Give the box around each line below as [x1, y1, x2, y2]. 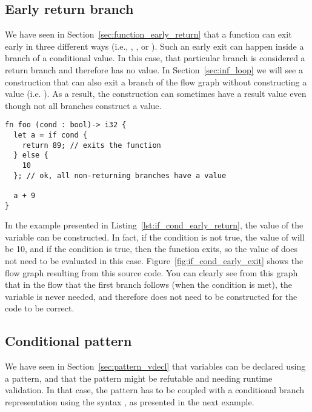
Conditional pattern [5, 331, 132, 350]
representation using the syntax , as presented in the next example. [5, 396, 254, 408]
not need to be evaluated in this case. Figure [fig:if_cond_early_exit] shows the [5, 254, 304, 267]
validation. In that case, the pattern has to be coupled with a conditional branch [5, 384, 305, 396]
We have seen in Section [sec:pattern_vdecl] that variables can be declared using [5, 360, 306, 373]
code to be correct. [5, 302, 75, 314]
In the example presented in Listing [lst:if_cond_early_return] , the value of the [5, 219, 304, 231]
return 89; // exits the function [22, 141, 161, 150]
